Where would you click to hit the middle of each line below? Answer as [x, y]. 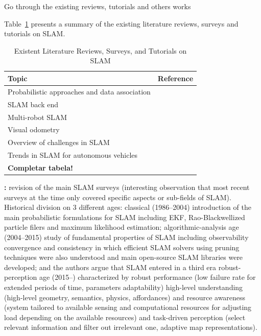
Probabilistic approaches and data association [79, 91]
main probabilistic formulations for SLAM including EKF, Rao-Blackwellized [125, 217]
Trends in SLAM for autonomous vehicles [73, 155]
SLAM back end [33, 104]
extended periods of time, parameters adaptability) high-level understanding [124, 287]
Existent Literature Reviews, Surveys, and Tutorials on [100, 50]
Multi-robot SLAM [38, 117]
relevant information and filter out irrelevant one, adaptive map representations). [131, 327]
